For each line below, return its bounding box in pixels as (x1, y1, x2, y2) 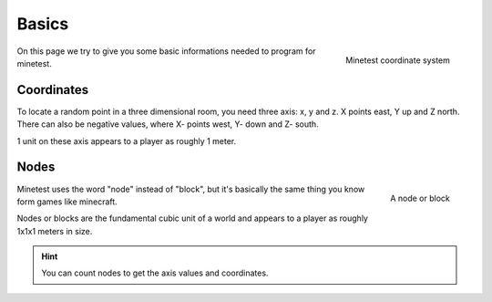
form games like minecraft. (16, 196, 118, 207)
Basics (16, 14, 69, 34)
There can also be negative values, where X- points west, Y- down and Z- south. (16, 119, 319, 130)
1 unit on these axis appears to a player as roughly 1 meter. (16, 135, 237, 146)
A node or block (390, 193, 450, 204)
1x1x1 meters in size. (16, 225, 93, 236)
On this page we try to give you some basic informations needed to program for (16, 46, 316, 57)
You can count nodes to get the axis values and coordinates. (41, 267, 269, 278)
